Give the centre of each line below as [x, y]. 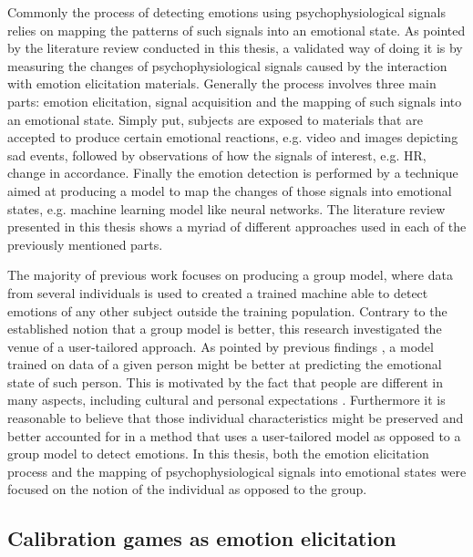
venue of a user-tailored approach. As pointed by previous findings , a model [221, 346]
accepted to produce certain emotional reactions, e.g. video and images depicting [233, 137]
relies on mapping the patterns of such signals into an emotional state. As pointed [236, 30]
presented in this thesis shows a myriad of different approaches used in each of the [237, 227]
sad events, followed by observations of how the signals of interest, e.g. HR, [217, 155]
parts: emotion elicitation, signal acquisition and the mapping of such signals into [235, 101]
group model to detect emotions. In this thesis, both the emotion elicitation [218, 454]
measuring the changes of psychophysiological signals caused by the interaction [227, 65]
